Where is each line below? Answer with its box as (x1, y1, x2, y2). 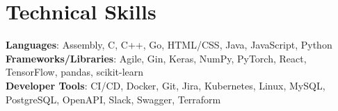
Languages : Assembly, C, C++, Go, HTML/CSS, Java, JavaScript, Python (6, 37, 332, 52)
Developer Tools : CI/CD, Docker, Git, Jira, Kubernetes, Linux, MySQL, (6, 78, 325, 92)
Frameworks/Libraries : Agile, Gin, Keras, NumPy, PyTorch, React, (6, 51, 307, 65)
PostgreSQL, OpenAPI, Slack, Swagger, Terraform (6, 92, 221, 106)
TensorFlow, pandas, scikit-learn (6, 65, 144, 79)
